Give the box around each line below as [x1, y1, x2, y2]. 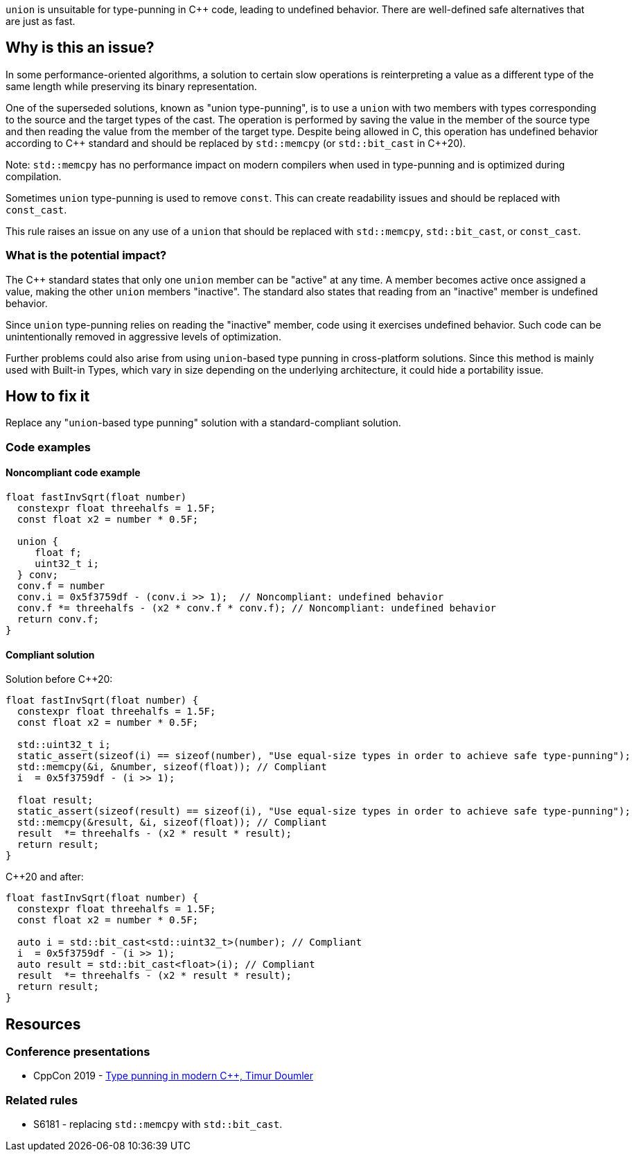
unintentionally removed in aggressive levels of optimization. [6, 330, 281, 342]
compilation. [6, 170, 62, 182]
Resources [6, 1015, 81, 1033]
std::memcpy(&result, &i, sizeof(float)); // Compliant [17, 817, 327, 828]
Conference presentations [6, 1045, 150, 1059]
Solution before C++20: [6, 673, 113, 686]
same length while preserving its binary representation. [6, 80, 257, 92]
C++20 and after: [6, 871, 84, 883]
